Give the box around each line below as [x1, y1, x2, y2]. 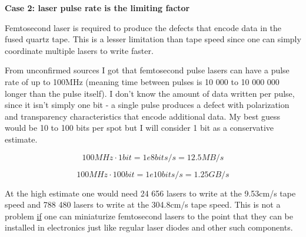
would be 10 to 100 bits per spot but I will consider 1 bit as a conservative [5, 121, 274, 134]
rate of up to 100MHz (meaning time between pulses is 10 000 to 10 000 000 [5, 75, 280, 87]
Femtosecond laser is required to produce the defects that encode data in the [5, 21, 282, 33]
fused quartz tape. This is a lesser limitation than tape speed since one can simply [5, 33, 301, 45]
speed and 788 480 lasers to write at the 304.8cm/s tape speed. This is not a [5, 198, 281, 211]
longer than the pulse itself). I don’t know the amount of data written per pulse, [5, 87, 295, 99]
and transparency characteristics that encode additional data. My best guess [5, 110, 281, 122]
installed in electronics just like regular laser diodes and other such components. [5, 221, 293, 233]
